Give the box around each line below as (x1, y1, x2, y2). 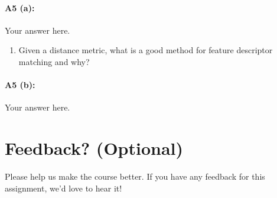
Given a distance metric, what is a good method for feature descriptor (18, 44, 273, 56)
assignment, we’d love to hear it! (5, 181, 122, 194)
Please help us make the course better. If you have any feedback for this (5, 170, 265, 183)
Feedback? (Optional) (5, 136, 184, 160)
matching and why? (18, 55, 90, 67)
